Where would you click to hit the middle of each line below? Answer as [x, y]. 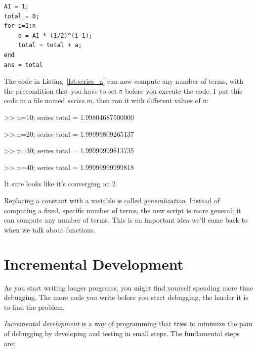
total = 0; [22, 16]
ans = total [23, 65]
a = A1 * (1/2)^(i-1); [55, 35]
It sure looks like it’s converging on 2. [61, 184]
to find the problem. [34, 307]
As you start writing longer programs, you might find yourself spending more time [128, 287]
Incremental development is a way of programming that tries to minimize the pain [128, 323]
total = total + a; [50, 45]
